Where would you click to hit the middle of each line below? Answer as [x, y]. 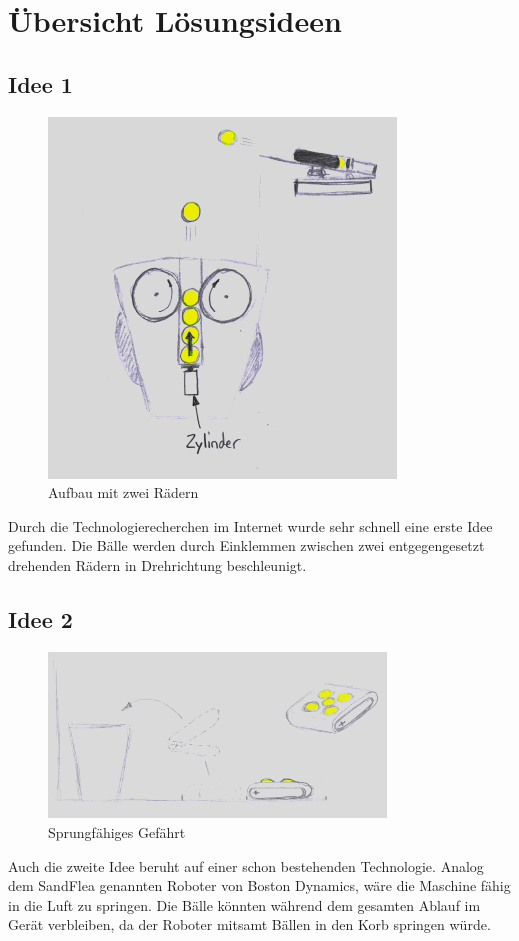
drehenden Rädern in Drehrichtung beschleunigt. [157, 564]
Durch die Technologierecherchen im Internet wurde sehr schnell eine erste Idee [250, 525]
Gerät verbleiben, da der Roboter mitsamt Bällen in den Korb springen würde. [249, 924]
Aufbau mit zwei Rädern [123, 492]
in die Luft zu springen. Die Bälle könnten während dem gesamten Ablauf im [244, 904]
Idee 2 [40, 618]
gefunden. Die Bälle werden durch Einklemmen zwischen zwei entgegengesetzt [246, 545]
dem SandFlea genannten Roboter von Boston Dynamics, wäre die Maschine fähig [259, 885]
